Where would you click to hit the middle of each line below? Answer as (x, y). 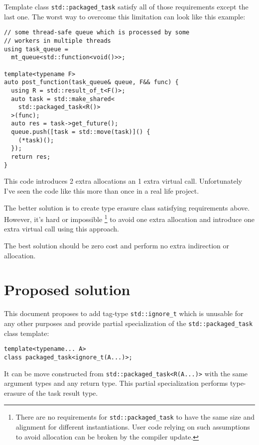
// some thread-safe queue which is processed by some (97, 33)
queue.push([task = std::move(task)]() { (81, 132)
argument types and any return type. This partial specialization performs (116, 383)
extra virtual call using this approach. (62, 229)
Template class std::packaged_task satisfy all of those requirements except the (126, 6)
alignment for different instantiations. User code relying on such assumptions (133, 427)
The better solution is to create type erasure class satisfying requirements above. (127, 207)
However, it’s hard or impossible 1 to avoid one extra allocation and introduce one (129, 218)
